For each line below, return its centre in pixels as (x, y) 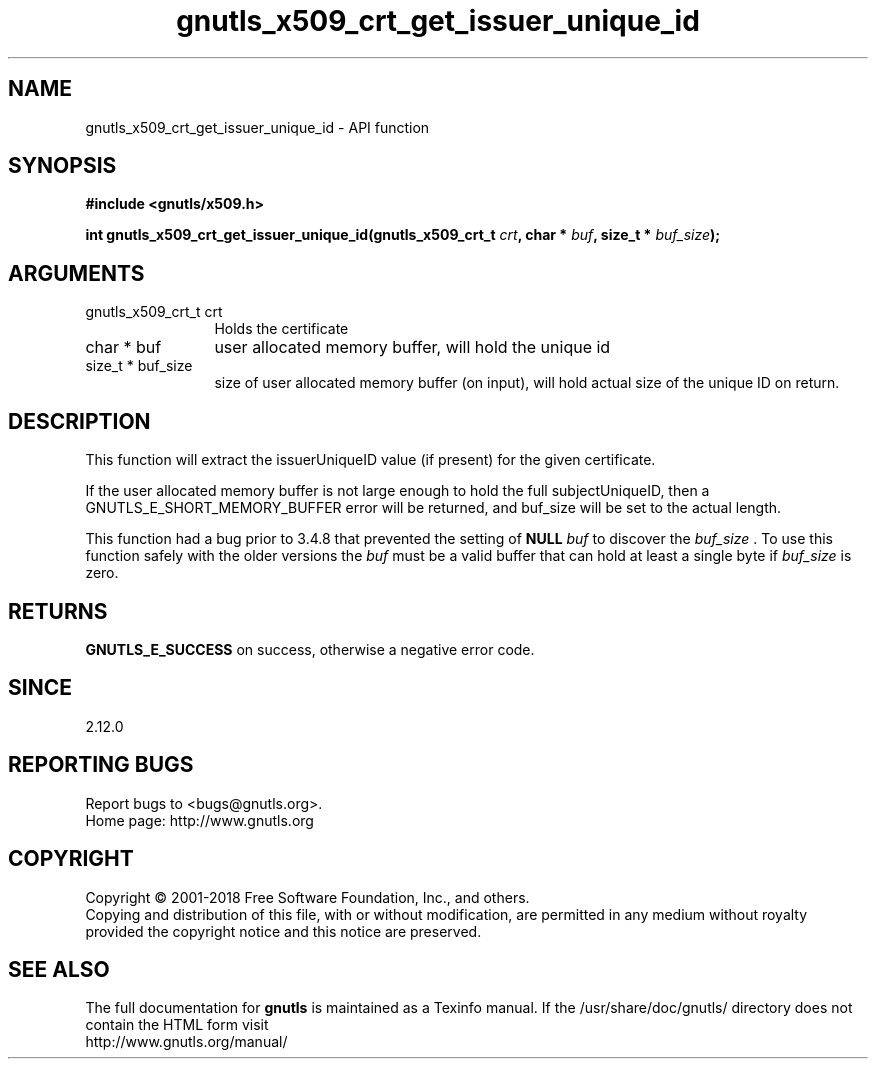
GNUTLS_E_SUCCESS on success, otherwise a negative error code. (310, 649)
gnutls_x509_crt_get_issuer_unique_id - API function (257, 127)
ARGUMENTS (76, 273)
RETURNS (58, 611)
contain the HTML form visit (177, 1025)
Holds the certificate (281, 329)
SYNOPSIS (62, 166)
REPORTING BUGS (101, 765)
